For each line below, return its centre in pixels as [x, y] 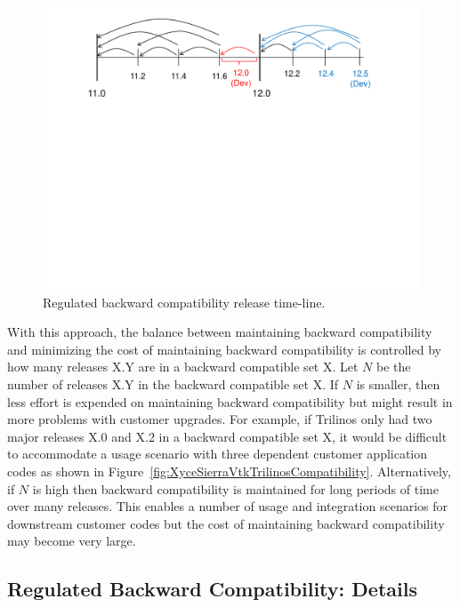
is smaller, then [398, 383]
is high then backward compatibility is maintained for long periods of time [235, 488]
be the [394, 367]
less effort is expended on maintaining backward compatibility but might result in [230, 401]
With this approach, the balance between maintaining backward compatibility [220, 332]
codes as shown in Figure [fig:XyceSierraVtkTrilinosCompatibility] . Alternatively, [229, 471]
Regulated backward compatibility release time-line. [184, 302]
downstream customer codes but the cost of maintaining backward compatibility [226, 523]
